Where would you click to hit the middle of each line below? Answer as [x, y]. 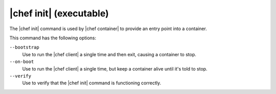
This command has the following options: [53, 38]
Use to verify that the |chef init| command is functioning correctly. [92, 83]
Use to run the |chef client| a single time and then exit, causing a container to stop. [109, 54]
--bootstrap [24, 48]
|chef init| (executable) [59, 13]
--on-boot [22, 62]
